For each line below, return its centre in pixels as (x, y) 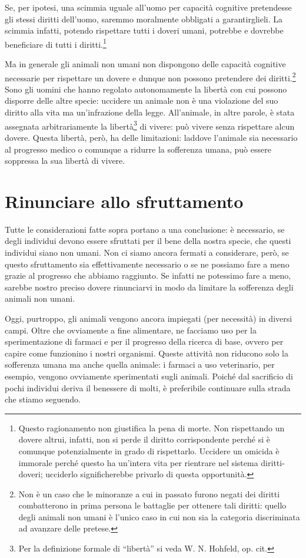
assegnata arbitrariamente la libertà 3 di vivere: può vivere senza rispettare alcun (150, 125)
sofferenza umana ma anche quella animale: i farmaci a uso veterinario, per (140, 364)
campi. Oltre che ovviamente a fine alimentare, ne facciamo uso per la (131, 330)
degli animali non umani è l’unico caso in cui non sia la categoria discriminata (159, 516)
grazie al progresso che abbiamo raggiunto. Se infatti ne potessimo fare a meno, (148, 275)
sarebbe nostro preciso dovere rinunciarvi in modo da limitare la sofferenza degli (149, 287)
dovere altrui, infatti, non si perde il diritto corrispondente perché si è (144, 439)
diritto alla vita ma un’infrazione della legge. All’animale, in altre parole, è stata (150, 112)
